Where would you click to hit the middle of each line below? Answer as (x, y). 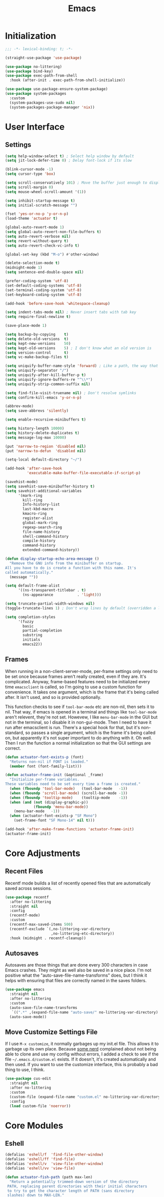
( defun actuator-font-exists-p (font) (44, 757)
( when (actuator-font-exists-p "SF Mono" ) (53, 816)
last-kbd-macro (38, 509)
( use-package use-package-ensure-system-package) (57, 89)
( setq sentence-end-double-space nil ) (44, 272)
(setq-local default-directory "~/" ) (43, 460)
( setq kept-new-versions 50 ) (38, 343)
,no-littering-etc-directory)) (83, 933)
